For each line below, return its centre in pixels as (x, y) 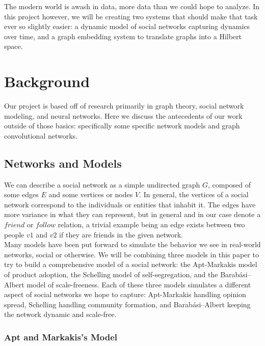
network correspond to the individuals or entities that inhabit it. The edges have (130, 204)
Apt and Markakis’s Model (61, 337)
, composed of (229, 184)
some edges (21, 194)
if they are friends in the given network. (121, 234)
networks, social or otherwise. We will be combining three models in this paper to (131, 254)
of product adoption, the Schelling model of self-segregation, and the (111, 274)
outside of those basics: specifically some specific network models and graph (122, 126)
